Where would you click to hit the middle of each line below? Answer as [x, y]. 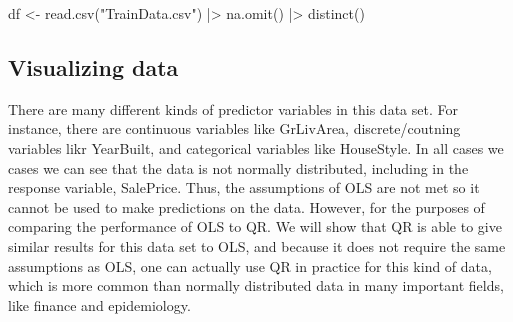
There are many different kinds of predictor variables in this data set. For [233, 108]
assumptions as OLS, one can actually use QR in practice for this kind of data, [250, 265]
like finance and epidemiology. [99, 304]
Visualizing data [93, 66]
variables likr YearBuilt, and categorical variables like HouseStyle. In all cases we [256, 147]
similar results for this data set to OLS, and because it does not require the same [257, 245]
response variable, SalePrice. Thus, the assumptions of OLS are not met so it [244, 187]
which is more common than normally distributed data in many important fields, [256, 285]
